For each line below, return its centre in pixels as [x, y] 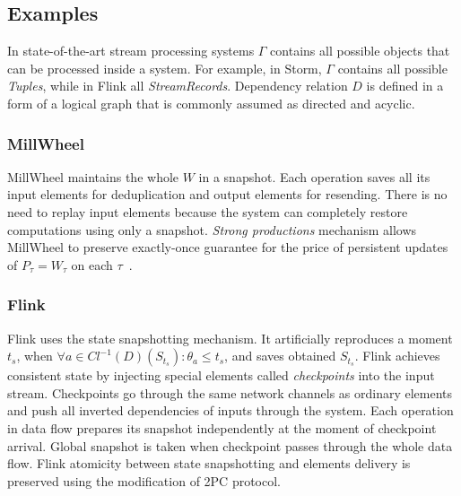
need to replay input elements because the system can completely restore [208, 211]
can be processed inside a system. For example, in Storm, [165, 68]
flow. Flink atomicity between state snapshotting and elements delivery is [209, 463]
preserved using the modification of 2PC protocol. [144, 480]
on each [92, 264]
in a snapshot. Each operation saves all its [314, 176]
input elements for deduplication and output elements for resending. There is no [227, 194]
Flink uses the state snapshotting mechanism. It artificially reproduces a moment [230, 338]
